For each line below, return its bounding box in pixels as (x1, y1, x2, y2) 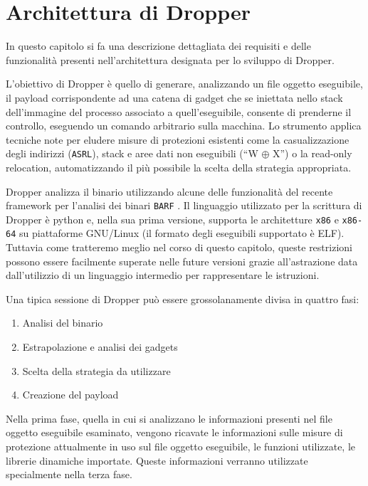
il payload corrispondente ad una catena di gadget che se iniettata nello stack (6, 90, 343, 105)
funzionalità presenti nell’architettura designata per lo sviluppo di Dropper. (6, 52, 335, 67)
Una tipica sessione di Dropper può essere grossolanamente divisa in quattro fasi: (6, 291, 359, 306)
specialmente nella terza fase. (6, 467, 132, 482)
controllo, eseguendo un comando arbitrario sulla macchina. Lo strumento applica (6, 118, 362, 133)
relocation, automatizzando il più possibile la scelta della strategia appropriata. (6, 159, 352, 174)
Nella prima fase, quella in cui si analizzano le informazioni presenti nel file (6, 411, 332, 426)
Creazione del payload (22, 387, 119, 402)
